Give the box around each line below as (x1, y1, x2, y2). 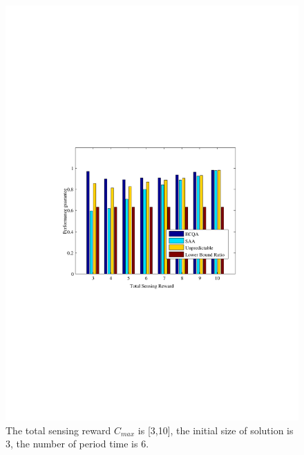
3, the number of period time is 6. (6, 436, 149, 451)
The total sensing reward (6, 423, 111, 437)
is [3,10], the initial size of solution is (137, 423, 294, 437)
